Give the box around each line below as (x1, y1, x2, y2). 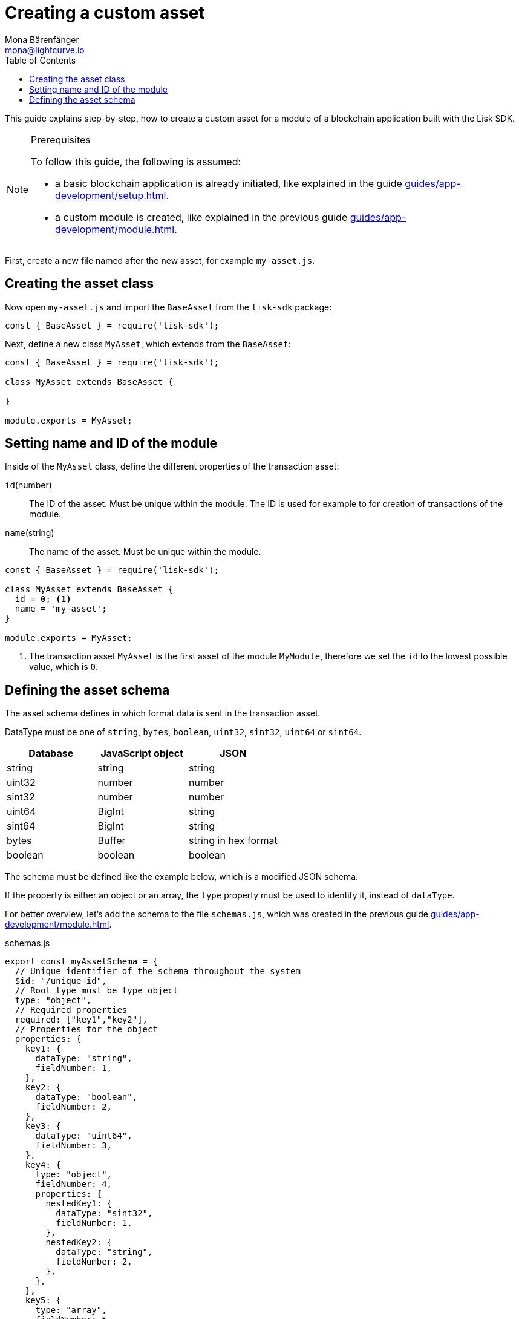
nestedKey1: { (45, 1199, 113, 1209)
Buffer (97, 834, 126, 847)
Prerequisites (31, 133, 91, 146)
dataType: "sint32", (56, 1208, 153, 1219)
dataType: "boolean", (35, 1092, 138, 1102)
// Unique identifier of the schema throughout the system (15, 966, 301, 977)
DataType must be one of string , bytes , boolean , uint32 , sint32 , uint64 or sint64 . (5, 727, 362, 738)
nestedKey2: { (45, 1237, 113, 1248)
